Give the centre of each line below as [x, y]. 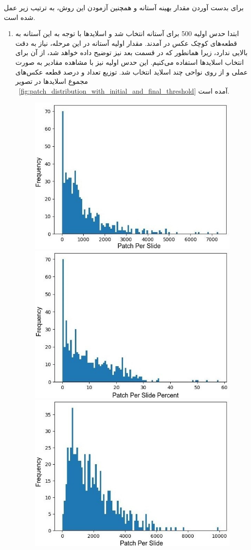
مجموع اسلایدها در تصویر [52, 81]
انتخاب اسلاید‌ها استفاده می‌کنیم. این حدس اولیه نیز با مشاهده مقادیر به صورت [130, 62]
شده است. [20, 17]
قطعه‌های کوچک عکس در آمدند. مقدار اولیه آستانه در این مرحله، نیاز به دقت [126, 43]
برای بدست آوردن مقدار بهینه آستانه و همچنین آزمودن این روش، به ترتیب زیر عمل [124, 7]
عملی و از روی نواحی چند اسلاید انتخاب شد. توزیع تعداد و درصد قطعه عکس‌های [132, 71]
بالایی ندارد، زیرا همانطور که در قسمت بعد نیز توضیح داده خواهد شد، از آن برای [131, 52]
